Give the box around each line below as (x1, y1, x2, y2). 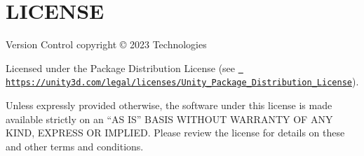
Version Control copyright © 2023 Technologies (6, 37, 207, 52)
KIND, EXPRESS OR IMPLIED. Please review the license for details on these (6, 125, 345, 140)
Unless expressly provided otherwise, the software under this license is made (6, 98, 332, 113)
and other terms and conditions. (6, 139, 144, 153)
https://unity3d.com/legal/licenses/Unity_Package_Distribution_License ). (6, 74, 359, 89)
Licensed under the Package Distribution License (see (6, 60, 236, 75)
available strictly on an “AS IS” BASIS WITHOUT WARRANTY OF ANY (6, 111, 333, 126)
